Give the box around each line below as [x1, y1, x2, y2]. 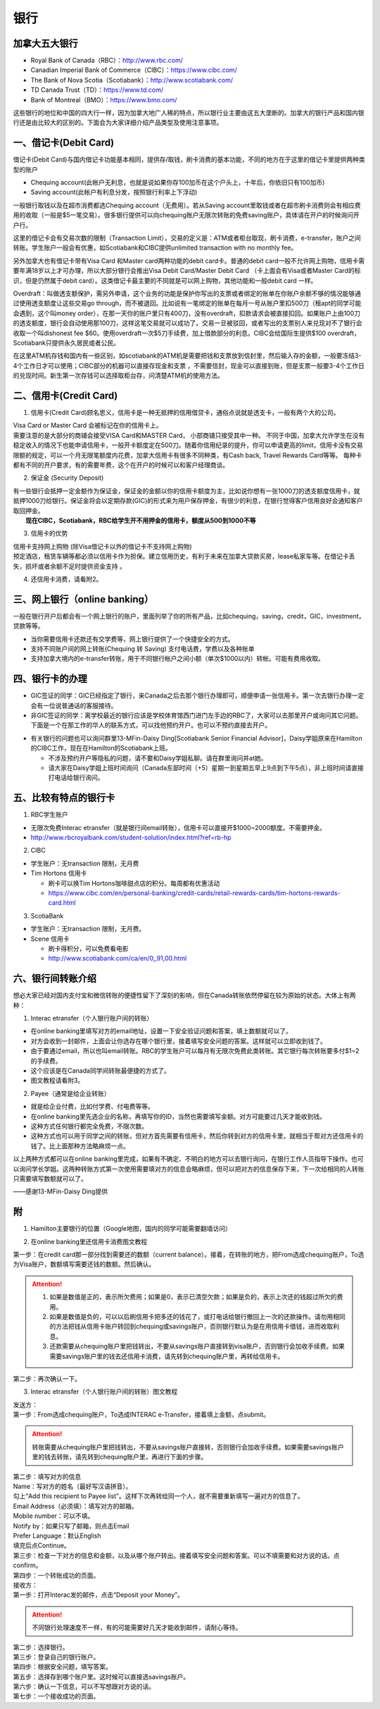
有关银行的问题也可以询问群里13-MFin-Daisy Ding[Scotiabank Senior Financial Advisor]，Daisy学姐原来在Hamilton [30, 734, 362, 742]
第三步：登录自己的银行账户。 [13, 1653, 100, 1661]
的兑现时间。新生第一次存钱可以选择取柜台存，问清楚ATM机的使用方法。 [13, 371, 224, 380]
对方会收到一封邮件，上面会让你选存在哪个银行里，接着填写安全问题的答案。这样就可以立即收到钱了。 [30, 1037, 327, 1045]
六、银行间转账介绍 [13, 973, 96, 985]
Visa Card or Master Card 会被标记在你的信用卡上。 [13, 421, 163, 430]
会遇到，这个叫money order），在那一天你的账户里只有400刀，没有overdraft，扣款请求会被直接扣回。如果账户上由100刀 [13, 309, 361, 317]
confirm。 [13, 1561, 42, 1569]
